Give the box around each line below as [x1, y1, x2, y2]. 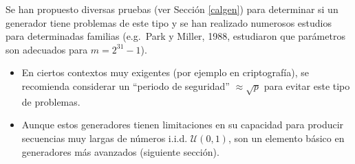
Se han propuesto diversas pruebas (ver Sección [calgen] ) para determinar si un [6, 2, 338, 16]
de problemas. [21, 94, 80, 108]
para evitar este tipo [263, 78, 350, 93]
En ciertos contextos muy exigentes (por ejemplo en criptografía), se [21, 65, 309, 80]
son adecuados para [6, 42, 88, 56]
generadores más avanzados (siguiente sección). [21, 144, 219, 159]
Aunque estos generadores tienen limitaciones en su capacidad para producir [21, 117, 344, 132]
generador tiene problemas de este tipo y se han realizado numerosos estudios [6, 15, 332, 30]
